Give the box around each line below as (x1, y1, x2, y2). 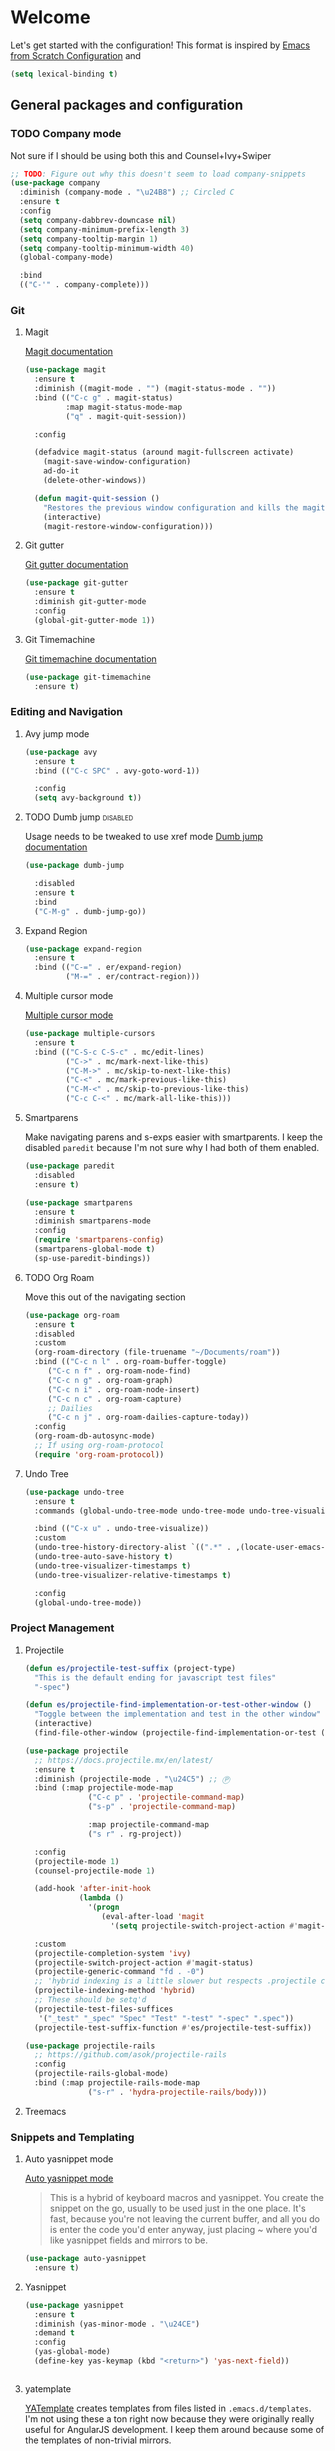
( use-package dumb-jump (24, 861, 125, 871)
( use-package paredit (24, 1161, 115, 1171)
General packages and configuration (10, 97, 243, 114)
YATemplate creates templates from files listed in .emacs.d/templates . (24, 2402, 312, 2414)
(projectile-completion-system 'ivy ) (34, 1948, 192, 1958)
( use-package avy (24, 747, 98, 757)
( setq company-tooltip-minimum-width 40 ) (19, 243, 195, 253)
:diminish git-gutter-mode (34, 597, 147, 607)
